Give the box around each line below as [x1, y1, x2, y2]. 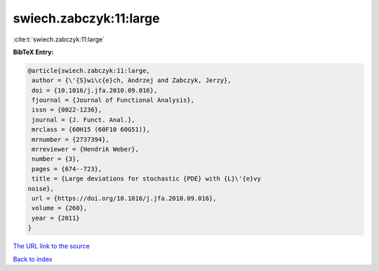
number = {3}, [32, 155, 80, 163]
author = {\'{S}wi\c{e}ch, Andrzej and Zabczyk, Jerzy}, [32, 77, 232, 84]
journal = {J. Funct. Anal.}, [32, 116, 136, 124]
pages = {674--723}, [32, 165, 102, 173]
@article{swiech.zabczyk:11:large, [27, 67, 150, 74]
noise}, [27, 185, 54, 192]
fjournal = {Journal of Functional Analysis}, [32, 96, 194, 105]
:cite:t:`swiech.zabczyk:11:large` [13, 35, 105, 44]
